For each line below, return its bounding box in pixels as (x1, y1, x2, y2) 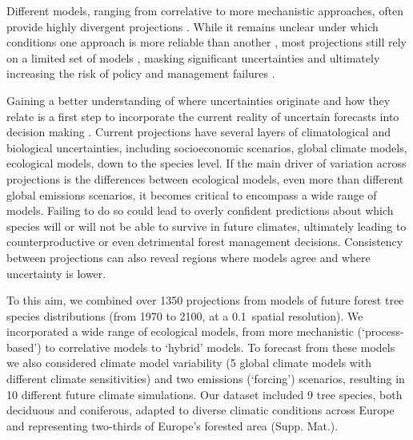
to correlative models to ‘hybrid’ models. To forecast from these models (45, 338, 395, 355)
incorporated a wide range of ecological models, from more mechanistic (6, 323, 354, 340)
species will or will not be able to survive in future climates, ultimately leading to (6, 217, 407, 234)
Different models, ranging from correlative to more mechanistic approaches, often (6, 2, 404, 18)
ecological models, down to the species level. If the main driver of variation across (6, 155, 407, 172)
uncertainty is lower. (6, 264, 106, 281)
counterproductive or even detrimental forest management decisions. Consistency (6, 233, 403, 250)
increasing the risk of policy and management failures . (6, 65, 275, 82)
